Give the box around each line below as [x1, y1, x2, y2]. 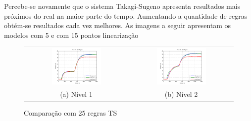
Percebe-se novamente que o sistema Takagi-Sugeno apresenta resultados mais [4, 1, 241, 11]
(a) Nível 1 [60, 89, 93, 99]
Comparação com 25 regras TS [24, 108, 117, 118]
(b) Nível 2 [164, 89, 198, 99]
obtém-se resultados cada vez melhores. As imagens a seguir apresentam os [4, 20, 231, 30]
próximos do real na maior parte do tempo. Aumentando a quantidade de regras [4, 10, 248, 21]
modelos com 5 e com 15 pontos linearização [4, 30, 139, 40]
